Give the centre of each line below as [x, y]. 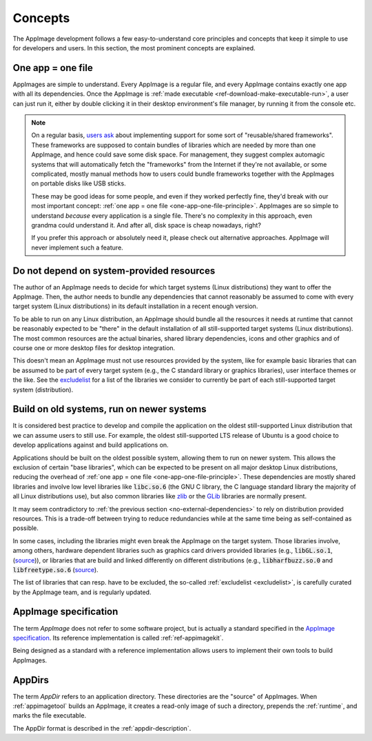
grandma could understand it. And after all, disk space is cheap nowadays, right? [146, 225]
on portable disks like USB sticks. [79, 183]
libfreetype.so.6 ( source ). [56, 569]
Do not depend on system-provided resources [114, 271]
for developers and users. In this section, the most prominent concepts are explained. [134, 48]
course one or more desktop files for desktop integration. [94, 347]
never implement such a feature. [77, 247]
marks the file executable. [49, 715]
